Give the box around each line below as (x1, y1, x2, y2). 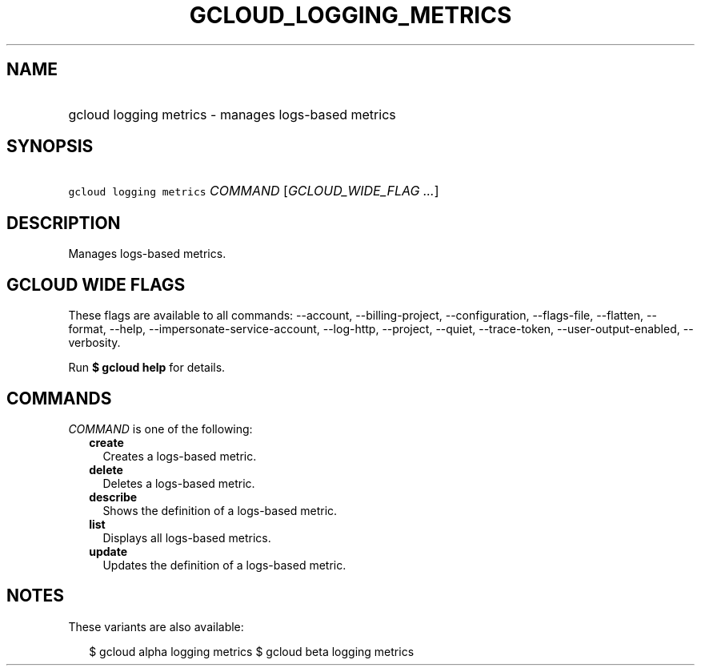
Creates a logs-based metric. (102, 449, 257, 463)
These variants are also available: (68, 619, 244, 634)
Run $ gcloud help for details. (68, 360, 226, 375)
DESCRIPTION (6, 212, 121, 233)
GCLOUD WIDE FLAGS (6, 274, 186, 295)
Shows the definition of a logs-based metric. (102, 503, 338, 517)
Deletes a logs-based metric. (102, 476, 255, 490)
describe (89, 489, 138, 504)
